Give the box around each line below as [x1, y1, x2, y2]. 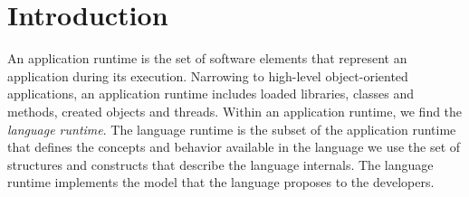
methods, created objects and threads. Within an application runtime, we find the [7, 101, 463, 120]
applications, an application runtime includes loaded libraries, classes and [7, 84, 415, 103]
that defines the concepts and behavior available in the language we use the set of [7, 137, 461, 156]
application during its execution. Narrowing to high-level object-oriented [7, 66, 408, 85]
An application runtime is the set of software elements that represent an [7, 49, 407, 68]
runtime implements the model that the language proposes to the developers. [7, 173, 435, 192]
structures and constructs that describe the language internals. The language [7, 155, 434, 174]
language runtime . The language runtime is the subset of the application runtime [7, 119, 456, 138]
